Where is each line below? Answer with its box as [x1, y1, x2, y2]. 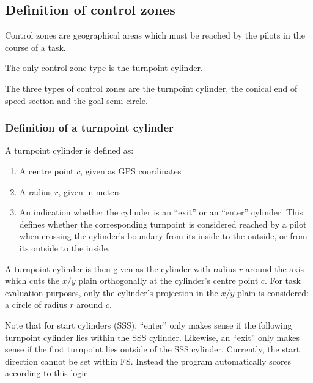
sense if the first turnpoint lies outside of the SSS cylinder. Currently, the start [5, 343, 300, 355]
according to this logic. [5, 366, 90, 379]
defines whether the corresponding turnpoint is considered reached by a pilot [19, 217, 307, 230]
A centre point [19, 164, 74, 177]
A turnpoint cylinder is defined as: [5, 144, 134, 157]
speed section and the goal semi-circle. [5, 94, 148, 106]
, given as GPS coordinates [80, 164, 182, 177]
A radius [19, 185, 52, 198]
